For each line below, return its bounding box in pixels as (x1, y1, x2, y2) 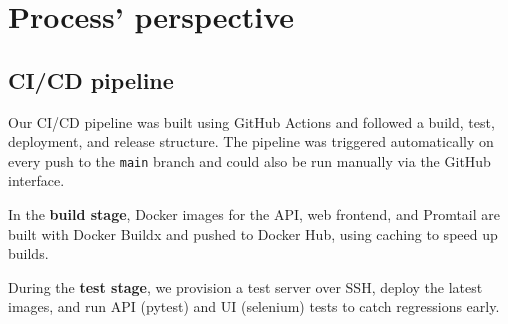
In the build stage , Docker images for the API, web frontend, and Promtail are (8, 204, 501, 225)
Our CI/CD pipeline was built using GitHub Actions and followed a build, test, (8, 111, 495, 132)
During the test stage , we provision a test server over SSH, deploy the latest (8, 276, 483, 297)
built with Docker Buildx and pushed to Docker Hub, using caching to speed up (8, 223, 498, 244)
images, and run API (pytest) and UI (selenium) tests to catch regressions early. (8, 296, 500, 317)
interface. (8, 170, 65, 191)
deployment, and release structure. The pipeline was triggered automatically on (8, 131, 494, 152)
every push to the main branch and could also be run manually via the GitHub (8, 150, 491, 171)
